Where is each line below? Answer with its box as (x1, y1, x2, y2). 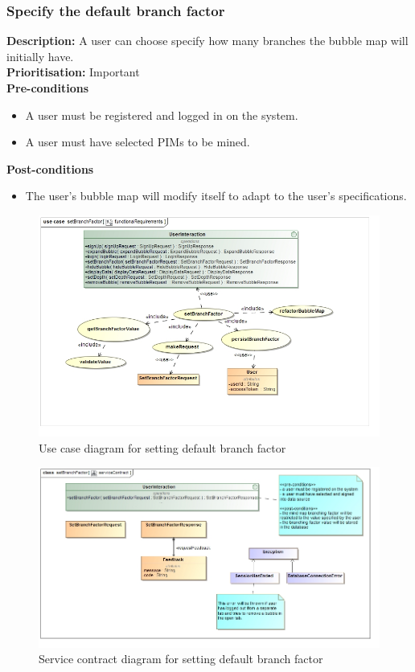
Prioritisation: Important (6, 64, 140, 80)
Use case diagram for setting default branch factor (39, 439, 286, 456)
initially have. (6, 47, 74, 64)
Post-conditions (6, 160, 94, 177)
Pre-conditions (6, 80, 89, 96)
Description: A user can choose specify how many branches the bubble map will (6, 32, 409, 49)
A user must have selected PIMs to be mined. (25, 133, 250, 150)
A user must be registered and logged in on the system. (25, 106, 298, 123)
